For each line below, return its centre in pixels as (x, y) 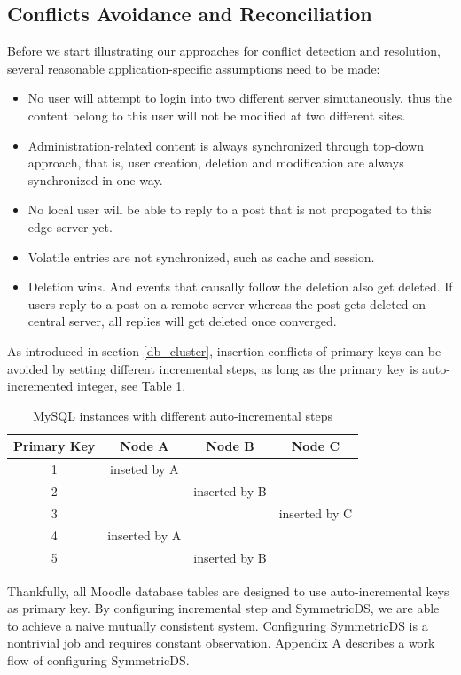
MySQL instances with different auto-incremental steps (183, 415)
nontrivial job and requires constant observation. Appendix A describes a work (221, 643)
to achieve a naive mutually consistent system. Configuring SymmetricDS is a (218, 625)
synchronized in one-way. (95, 179)
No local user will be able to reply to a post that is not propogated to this (230, 209)
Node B (230, 446)
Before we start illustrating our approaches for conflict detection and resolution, (224, 51)
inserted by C (316, 512)
